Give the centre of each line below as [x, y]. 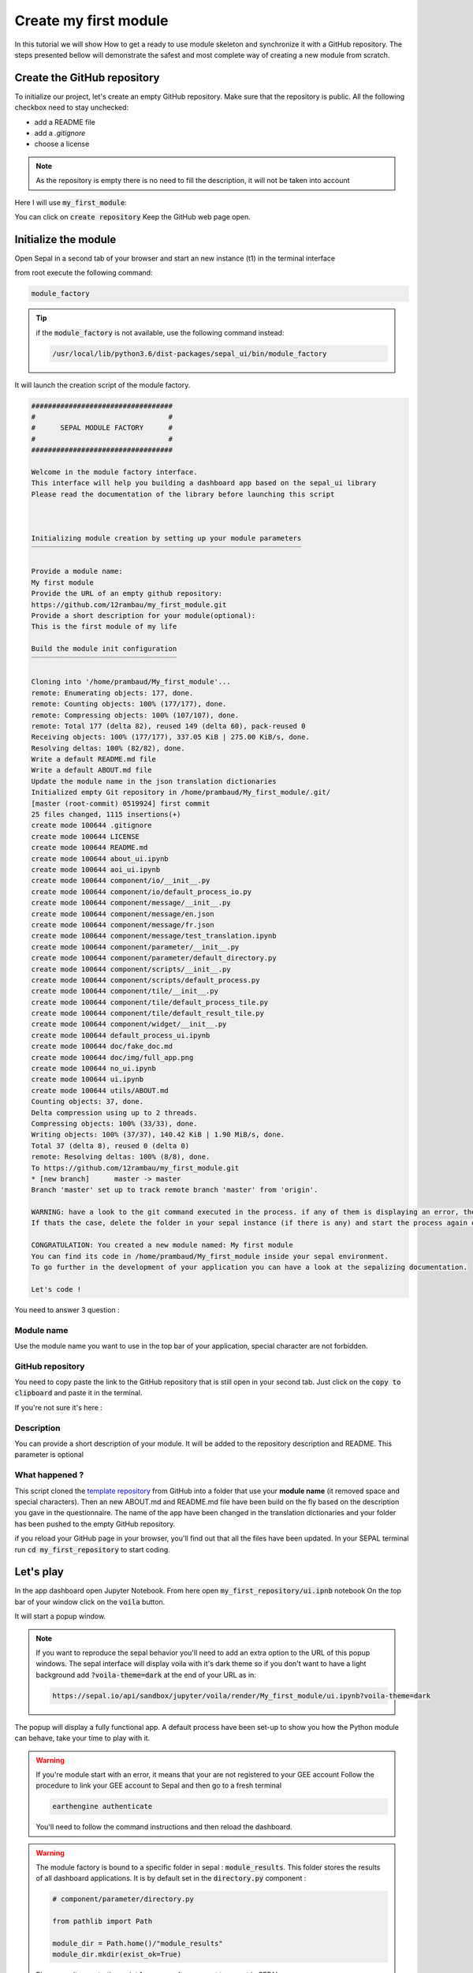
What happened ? [49, 1475]
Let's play [39, 1572]
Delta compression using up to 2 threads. [114, 1112]
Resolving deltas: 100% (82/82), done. [108, 748]
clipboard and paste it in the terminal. [78, 1393]
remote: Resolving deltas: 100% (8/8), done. [121, 1157]
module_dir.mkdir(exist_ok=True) [117, 1954]
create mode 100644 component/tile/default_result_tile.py [147, 1013]
